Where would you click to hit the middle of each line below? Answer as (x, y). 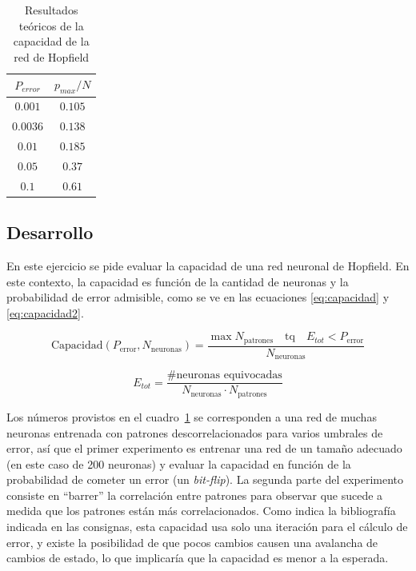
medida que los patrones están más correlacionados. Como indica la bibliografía (201, 511)
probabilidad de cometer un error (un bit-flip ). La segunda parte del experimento (205, 479)
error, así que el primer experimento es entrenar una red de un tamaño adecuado (204, 448)
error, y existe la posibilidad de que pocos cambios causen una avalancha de (192, 542)
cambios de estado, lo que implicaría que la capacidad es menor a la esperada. (198, 558)
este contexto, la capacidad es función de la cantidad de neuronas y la (178, 281)
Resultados (51, 10)
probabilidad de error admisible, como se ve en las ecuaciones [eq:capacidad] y (198, 297)
